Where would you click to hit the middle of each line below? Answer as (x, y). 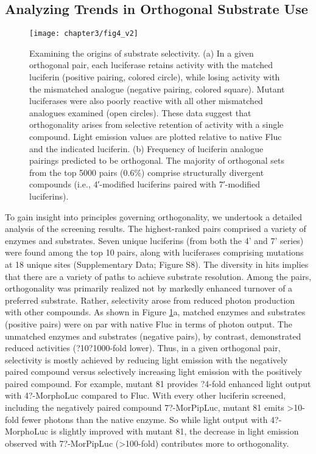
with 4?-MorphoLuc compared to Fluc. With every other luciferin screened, (146, 395)
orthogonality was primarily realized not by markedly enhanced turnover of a (149, 288)
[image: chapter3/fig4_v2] (84, 34)
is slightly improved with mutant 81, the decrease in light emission (175, 431)
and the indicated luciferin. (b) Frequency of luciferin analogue (146, 148)
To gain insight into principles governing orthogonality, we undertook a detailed (154, 216)
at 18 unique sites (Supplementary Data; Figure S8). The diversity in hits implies (157, 264)
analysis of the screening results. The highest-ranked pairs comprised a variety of (156, 229)
